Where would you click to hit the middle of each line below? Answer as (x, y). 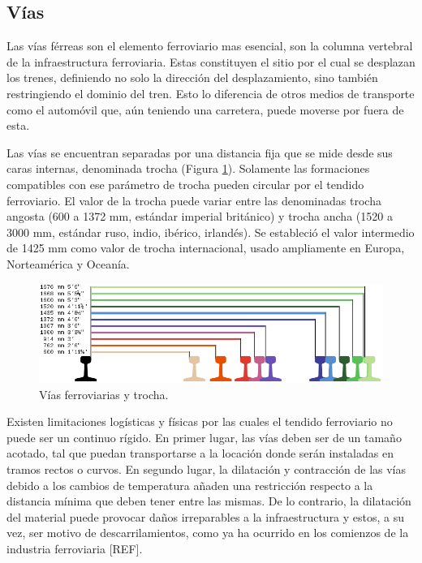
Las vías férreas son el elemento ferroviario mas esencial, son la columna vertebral (210, 46)
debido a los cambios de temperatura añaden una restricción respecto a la (190, 485)
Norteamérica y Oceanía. (68, 263)
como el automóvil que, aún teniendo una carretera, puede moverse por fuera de (205, 109)
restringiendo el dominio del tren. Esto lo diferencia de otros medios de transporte (211, 93)
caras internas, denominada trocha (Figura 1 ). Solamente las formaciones (188, 168)
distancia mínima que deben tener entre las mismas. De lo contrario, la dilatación (209, 501)
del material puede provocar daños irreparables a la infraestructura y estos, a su (206, 516)
